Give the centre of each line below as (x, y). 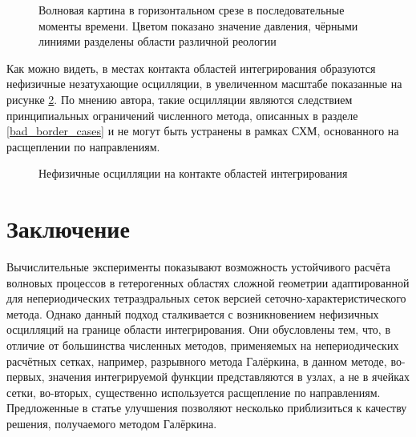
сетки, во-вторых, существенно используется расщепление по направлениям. (194, 392)
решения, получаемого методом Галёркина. (112, 423)
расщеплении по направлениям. (83, 146)
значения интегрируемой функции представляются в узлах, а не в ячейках (229, 377)
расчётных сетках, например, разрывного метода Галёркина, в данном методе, (197, 361)
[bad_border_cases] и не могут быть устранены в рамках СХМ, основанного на (203, 131)
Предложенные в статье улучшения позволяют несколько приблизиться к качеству (207, 408)
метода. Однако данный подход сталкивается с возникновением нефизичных (193, 313)
